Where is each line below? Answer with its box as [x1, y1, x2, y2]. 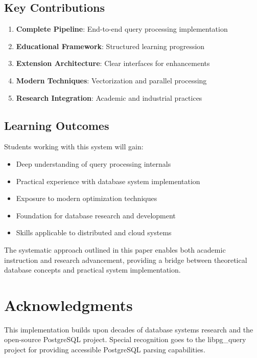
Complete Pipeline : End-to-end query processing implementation [16, 24, 228, 34]
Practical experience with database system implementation [16, 175, 200, 186]
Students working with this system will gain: [4, 141, 144, 152]
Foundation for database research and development [16, 210, 176, 220]
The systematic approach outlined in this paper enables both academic [4, 244, 226, 255]
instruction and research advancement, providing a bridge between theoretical [4, 254, 247, 265]
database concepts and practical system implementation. [4, 264, 181, 275]
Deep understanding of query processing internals [16, 158, 171, 169]
